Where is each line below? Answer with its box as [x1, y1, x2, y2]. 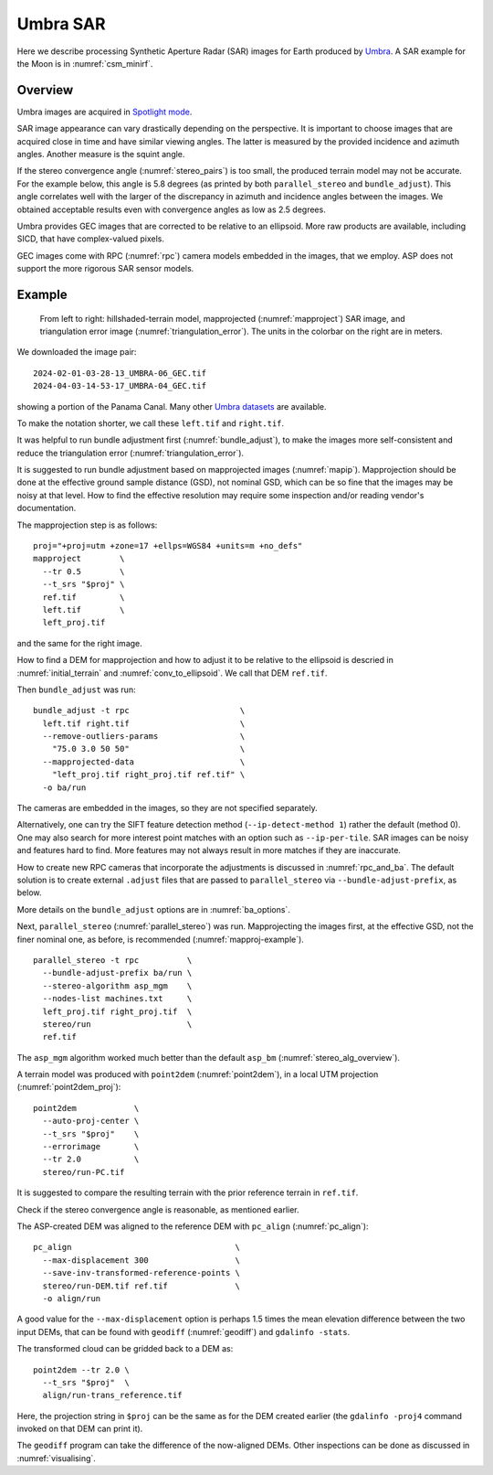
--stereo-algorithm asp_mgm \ [42, 980, 193, 991]
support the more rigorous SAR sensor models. [16, 263, 194, 274]
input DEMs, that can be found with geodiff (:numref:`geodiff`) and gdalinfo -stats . [16, 1326, 351, 1337]
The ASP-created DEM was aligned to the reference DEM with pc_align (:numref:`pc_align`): [16, 1221, 369, 1232]
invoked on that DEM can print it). [16, 1423, 143, 1435]
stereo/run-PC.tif [42, 1167, 125, 1177]
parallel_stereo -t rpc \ [33, 955, 193, 965]
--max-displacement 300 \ [42, 1255, 241, 1266]
